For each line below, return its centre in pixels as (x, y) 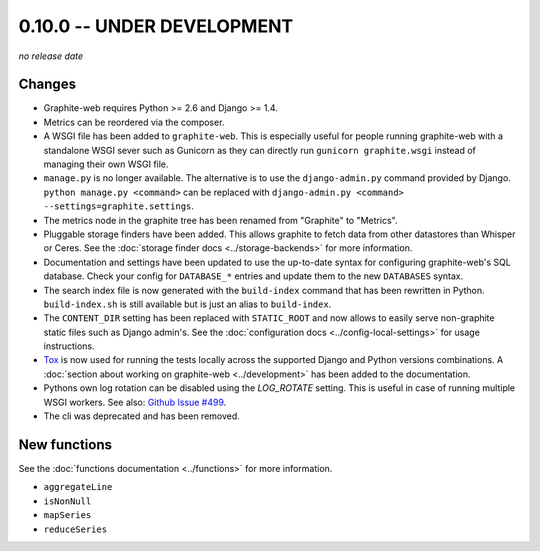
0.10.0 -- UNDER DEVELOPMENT (156, 26)
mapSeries (67, 515)
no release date (51, 56)
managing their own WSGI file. (106, 164)
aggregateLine (78, 487)
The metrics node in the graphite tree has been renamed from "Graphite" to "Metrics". (220, 220)
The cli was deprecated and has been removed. (141, 416)
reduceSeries (75, 529)
